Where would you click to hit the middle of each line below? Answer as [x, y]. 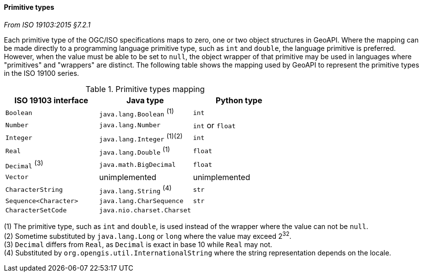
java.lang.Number [130, 125]
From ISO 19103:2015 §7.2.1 [47, 24]
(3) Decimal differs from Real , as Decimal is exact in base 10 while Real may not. [138, 244]
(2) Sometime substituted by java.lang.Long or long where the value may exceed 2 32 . [148, 235]
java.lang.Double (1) [134, 151]
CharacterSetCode [36, 210]
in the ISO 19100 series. [42, 73]
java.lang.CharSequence [141, 201]
